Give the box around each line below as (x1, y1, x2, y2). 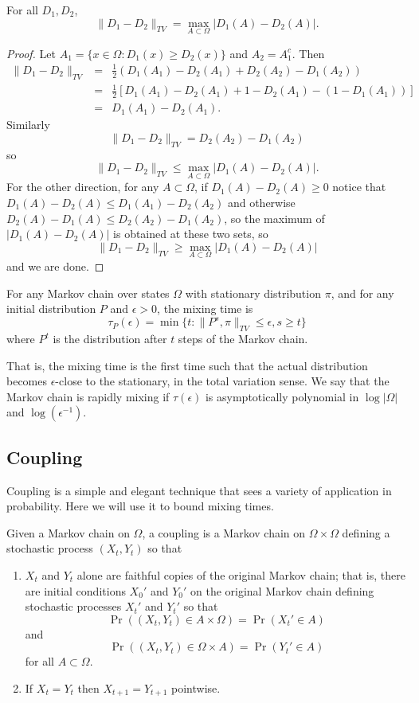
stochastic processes (25, 598, 122, 615)
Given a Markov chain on (6, 524, 130, 541)
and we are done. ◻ (6, 257, 104, 274)
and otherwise (227, 193, 296, 210)
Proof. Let (6, 45, 56, 61)
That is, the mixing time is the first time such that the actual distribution (6, 357, 368, 373)
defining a (342, 524, 390, 541)
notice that (332, 178, 386, 195)
